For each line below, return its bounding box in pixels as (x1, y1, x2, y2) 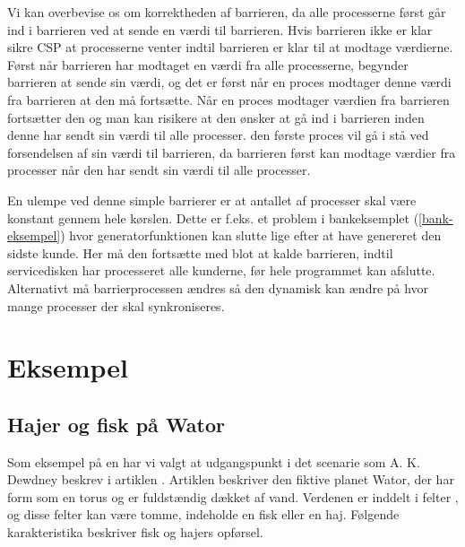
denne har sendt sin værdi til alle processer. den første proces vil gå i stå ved (7, 126, 429, 144)
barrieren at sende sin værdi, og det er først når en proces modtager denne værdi (7, 73, 452, 91)
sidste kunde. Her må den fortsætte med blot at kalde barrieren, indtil (7, 243, 393, 262)
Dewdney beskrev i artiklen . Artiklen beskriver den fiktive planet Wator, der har (7, 470, 454, 489)
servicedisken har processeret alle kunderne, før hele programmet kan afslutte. (7, 261, 435, 280)
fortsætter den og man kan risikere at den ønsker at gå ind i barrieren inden (7, 108, 425, 126)
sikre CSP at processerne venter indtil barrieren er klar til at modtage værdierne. (7, 38, 453, 56)
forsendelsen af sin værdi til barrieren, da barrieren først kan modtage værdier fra (7, 143, 456, 161)
